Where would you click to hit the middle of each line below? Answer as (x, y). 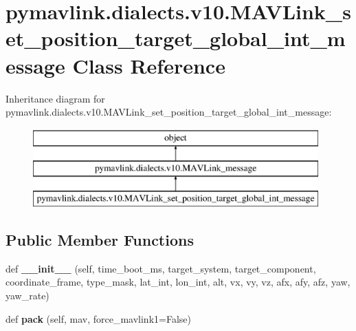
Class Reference (149, 65)
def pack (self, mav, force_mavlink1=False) (98, 318)
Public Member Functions (100, 240)
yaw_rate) (27, 296)
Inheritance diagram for (55, 98)
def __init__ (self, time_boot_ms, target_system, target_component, (161, 268)
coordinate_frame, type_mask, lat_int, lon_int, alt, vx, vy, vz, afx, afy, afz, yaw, (178, 282)
